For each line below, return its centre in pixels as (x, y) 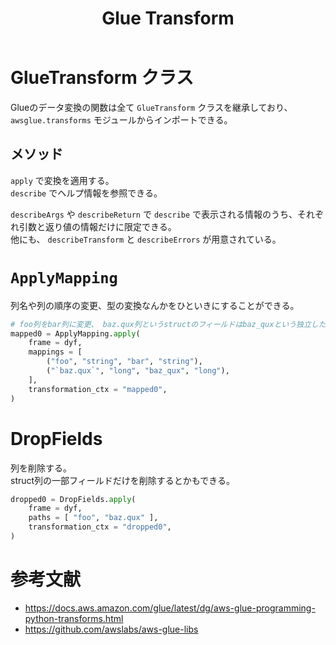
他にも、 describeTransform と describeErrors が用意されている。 (146, 239)
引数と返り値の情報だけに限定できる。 (97, 226)
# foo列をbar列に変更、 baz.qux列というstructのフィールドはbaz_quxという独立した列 (172, 324)
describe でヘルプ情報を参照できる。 (86, 193)
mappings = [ (55, 352)
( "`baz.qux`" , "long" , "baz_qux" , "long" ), (138, 371)
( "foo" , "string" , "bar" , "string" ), (124, 362)
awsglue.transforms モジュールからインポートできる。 (121, 119)
